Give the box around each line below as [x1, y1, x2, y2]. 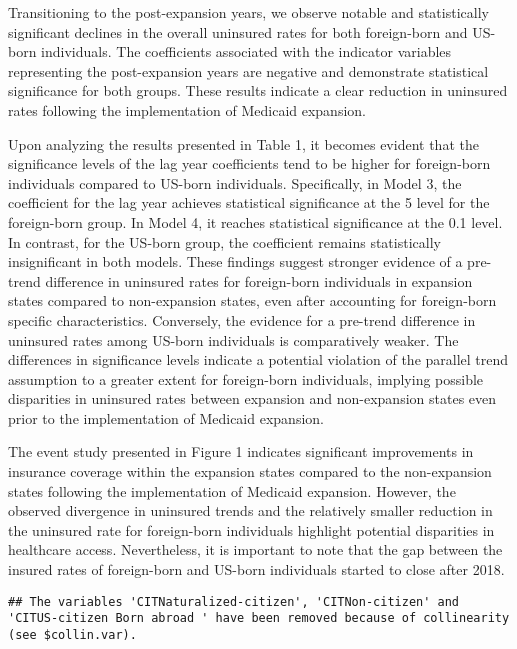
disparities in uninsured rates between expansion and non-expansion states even [8, 388, 497, 409]
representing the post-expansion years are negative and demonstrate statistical [8, 60, 489, 81]
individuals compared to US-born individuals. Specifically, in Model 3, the [8, 172, 462, 193]
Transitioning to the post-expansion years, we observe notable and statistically [8, 2, 489, 22]
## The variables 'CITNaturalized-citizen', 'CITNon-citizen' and [8, 594, 460, 609]
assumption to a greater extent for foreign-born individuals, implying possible [8, 368, 484, 389]
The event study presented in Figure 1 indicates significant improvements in [8, 441, 474, 462]
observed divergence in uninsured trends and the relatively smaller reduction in [8, 500, 493, 521]
